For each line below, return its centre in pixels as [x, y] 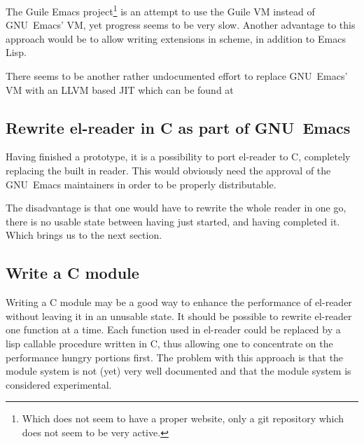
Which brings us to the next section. [84, 235]
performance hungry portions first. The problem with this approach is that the [175, 357]
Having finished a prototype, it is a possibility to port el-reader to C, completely [178, 157]
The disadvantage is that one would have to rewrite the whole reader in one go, [176, 208]
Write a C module [72, 273]
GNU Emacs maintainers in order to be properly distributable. [141, 184]
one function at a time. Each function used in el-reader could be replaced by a [173, 329]
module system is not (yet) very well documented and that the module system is [178, 371]
